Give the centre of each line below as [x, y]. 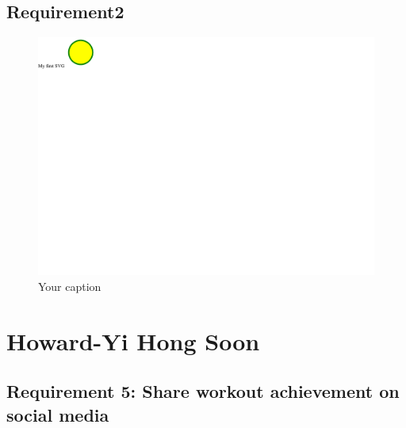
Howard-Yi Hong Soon [133, 340]
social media [58, 414]
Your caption [70, 286]
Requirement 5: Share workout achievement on [203, 391]
